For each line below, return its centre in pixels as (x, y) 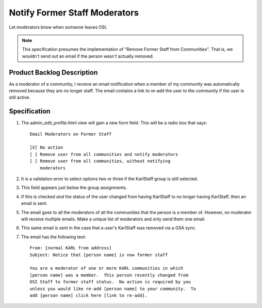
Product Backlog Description (53, 72)
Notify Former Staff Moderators (74, 13)
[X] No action (46, 147)
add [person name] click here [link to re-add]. (89, 295)
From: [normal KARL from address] (71, 248)
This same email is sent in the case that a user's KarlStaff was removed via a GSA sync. (109, 228)
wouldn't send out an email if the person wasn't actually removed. (88, 56)
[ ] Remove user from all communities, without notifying (100, 161)
